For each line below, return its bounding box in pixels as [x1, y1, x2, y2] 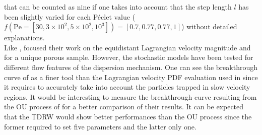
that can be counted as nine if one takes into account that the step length [4, 2, 232, 12]
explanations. [4, 32, 45, 43]
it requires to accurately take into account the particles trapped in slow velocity [4, 82, 250, 92]
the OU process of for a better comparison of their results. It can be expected [4, 101, 244, 112]
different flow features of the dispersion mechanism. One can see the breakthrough [4, 61, 258, 72]
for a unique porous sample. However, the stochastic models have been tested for [4, 52, 253, 62]
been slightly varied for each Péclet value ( [4, 11, 136, 22]
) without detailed [181, 21, 237, 32]
